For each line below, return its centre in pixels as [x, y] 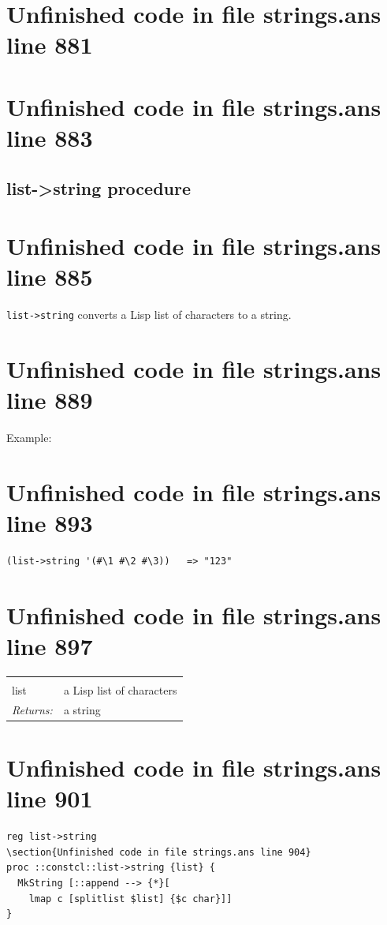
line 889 [50, 400]
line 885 [50, 277]
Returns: [32, 709]
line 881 [50, 45]
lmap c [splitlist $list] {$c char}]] [130, 899]
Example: [29, 438]
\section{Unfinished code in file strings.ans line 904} [159, 852]
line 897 [50, 646]
